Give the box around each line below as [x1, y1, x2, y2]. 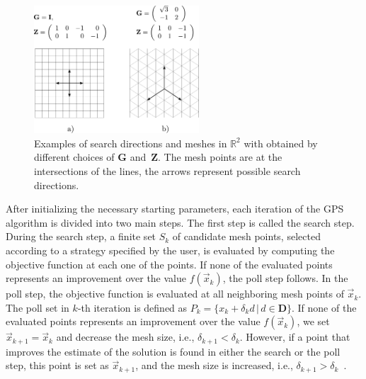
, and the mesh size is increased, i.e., [135, 358, 293, 373]
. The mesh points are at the [158, 149, 282, 164]
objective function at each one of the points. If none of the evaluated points [6, 256, 333, 271]
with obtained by [244, 135, 318, 150]
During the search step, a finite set [6, 229, 156, 244]
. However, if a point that [239, 329, 350, 344]
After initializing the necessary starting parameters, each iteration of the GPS [6, 201, 344, 216]
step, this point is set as [6, 358, 109, 373]
